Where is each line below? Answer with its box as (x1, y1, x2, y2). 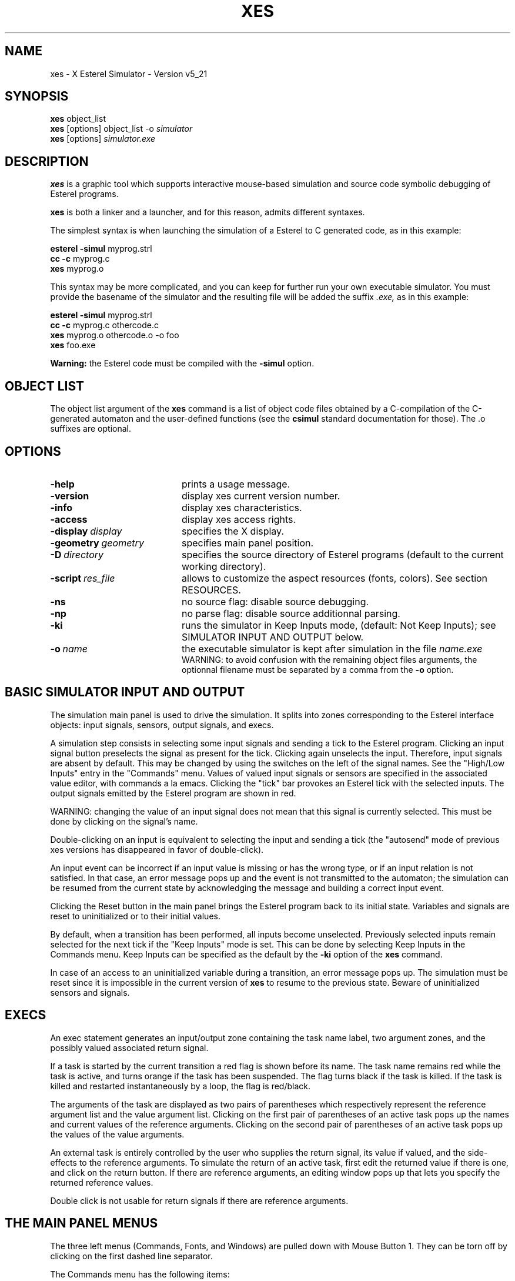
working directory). (181, 560, 266, 572)
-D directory (50, 548, 103, 561)
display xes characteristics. (181, 501, 302, 513)
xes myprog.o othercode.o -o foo (50, 330, 179, 341)
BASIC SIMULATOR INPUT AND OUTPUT (5, 685, 245, 700)
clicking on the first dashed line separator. (50, 1250, 213, 1261)
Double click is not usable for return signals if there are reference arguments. (50, 1195, 349, 1206)
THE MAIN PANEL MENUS (5, 1216, 158, 1231)
